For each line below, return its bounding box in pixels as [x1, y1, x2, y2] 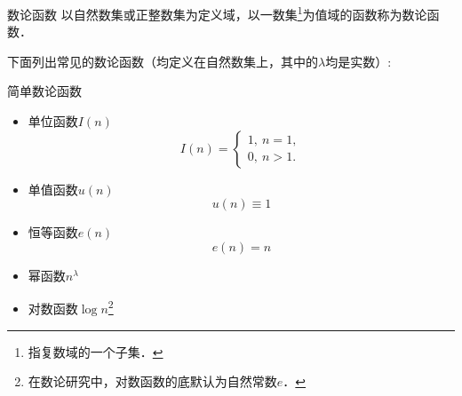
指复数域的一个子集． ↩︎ [28, 342, 163, 360]
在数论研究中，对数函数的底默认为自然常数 [28, 372, 277, 391]
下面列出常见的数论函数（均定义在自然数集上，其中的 [7, 51, 318, 70]
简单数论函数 [7, 82, 82, 100]
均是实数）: [325, 51, 392, 70]
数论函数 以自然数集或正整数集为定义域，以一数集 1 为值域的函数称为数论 [7, 3, 427, 23]
